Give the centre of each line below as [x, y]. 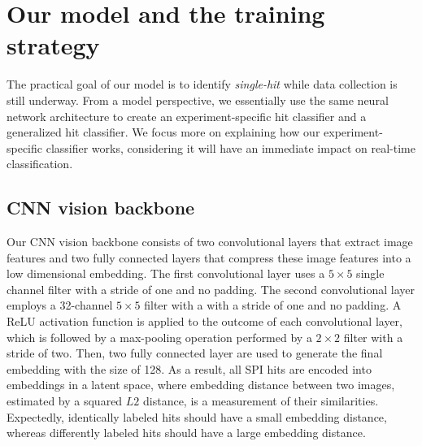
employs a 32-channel [60, 305]
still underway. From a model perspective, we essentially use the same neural [198, 100]
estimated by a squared [65, 401]
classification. [40, 164]
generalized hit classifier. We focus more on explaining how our [163, 132]
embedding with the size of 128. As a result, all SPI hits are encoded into [189, 368]
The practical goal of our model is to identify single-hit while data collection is [202, 84]
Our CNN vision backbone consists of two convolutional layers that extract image [210, 242]
